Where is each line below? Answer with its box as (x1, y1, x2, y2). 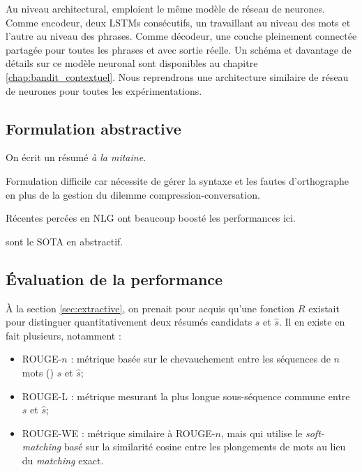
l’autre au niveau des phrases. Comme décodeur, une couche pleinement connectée (6, 29, 357, 43)
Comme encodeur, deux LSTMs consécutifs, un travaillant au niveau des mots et (6, 15, 351, 29)
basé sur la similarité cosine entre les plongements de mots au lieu (63, 439, 346, 454)
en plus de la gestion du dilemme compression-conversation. (6, 187, 260, 201)
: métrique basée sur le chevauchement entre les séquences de (70, 351, 331, 366)
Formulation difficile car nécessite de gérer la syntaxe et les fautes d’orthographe (6, 173, 349, 188)
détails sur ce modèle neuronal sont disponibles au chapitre (6, 56, 258, 70)
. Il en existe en (279, 314, 345, 329)
